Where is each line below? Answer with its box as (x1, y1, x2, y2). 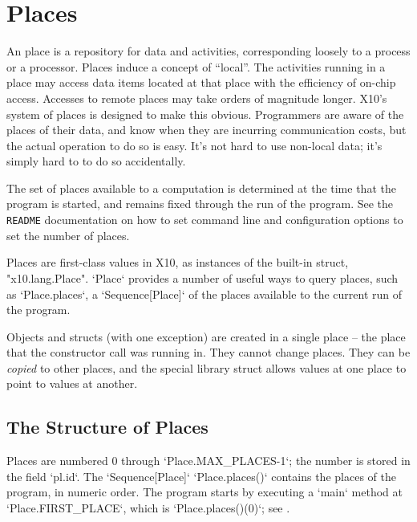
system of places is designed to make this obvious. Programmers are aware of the (6, 105, 404, 122)
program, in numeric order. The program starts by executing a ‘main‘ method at (6, 483, 403, 500)
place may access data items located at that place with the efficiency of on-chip (6, 74, 396, 91)
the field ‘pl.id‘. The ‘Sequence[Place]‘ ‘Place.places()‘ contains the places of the (6, 467, 396, 484)
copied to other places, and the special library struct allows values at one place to (6, 359, 407, 376)
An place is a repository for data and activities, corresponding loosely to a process (6, 43, 411, 59)
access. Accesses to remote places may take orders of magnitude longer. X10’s (6, 89, 387, 106)
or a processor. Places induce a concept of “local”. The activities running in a (6, 58, 386, 75)
